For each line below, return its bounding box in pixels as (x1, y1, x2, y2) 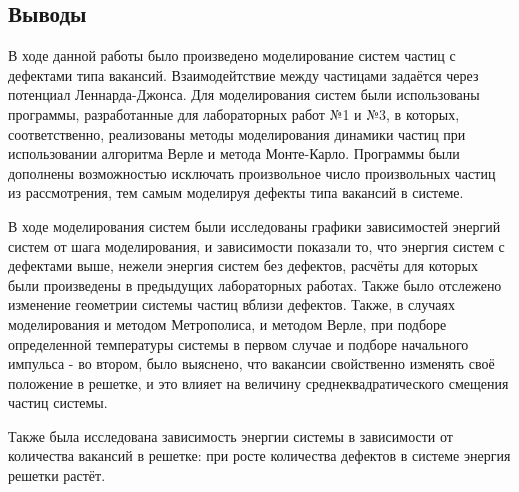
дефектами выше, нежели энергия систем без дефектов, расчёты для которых (8, 255, 478, 276)
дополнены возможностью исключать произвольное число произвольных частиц (8, 162, 496, 183)
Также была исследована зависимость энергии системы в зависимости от (8, 425, 453, 446)
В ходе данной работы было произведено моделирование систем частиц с (8, 45, 456, 66)
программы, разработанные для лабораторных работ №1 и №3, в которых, (8, 103, 460, 124)
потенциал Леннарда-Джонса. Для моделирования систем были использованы (8, 84, 480, 105)
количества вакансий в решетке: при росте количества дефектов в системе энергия (8, 445, 511, 466)
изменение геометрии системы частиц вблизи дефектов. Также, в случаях (8, 294, 455, 315)
